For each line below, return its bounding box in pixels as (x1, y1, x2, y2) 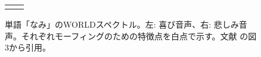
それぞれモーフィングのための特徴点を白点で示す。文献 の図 (21, 29, 257, 42)
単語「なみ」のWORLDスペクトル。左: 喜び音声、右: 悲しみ (5, 18, 239, 30)
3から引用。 (5, 41, 51, 53)
